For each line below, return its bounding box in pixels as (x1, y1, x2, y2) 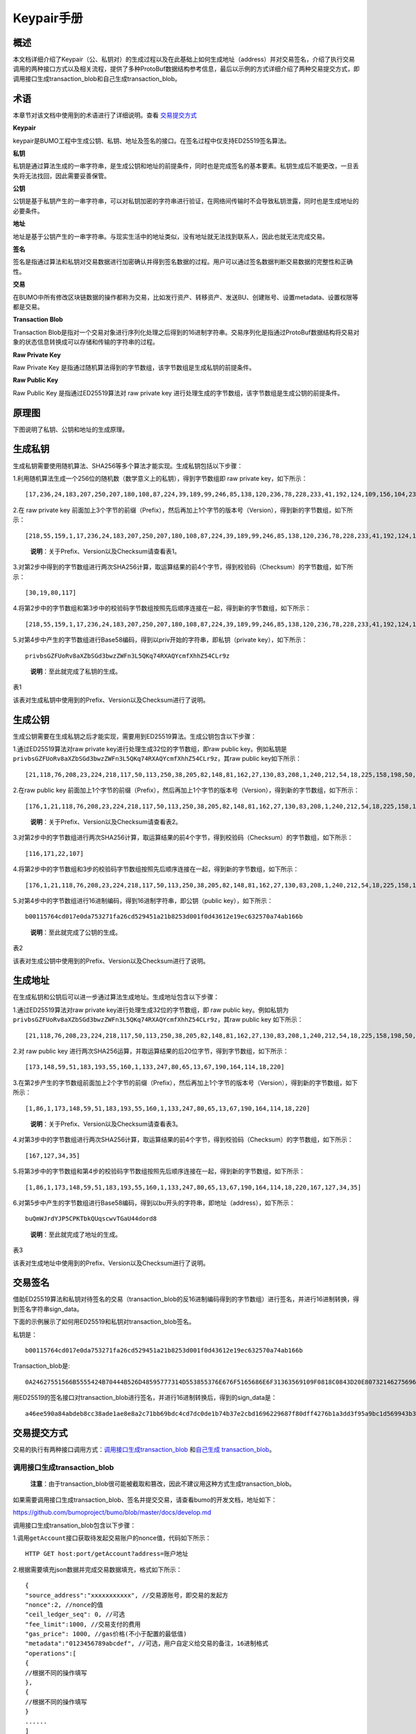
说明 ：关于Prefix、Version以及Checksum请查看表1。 (30, 547, 181, 555)
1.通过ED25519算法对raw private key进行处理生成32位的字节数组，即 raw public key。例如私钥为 (12, 1006, 289, 1014)
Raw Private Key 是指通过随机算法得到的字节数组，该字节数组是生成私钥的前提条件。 (12, 363, 256, 371)
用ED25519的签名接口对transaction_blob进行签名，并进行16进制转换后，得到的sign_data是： (12, 1393, 277, 1402)
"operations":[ (25, 1649, 77, 1657)
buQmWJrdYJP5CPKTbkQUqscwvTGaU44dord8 (25, 1214, 157, 1223)
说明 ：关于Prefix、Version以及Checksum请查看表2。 (30, 818, 182, 826)
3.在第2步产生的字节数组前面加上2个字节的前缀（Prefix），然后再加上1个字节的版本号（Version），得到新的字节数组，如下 (12, 1079, 358, 1087)
